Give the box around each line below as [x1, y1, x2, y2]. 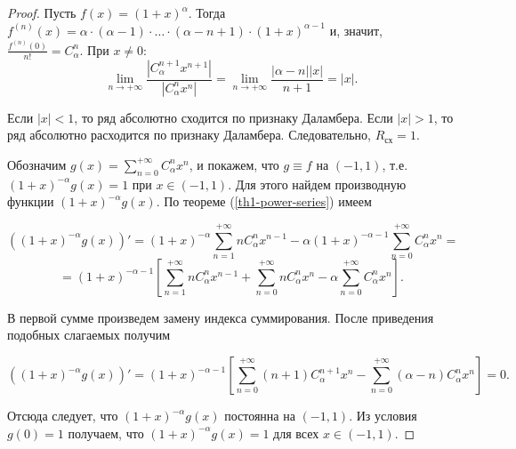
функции [7, 192, 54, 211]
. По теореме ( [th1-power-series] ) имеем [156, 192, 372, 211]
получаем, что [68, 423, 144, 442]
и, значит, [329, 20, 383, 39]
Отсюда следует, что [7, 406, 118, 425]
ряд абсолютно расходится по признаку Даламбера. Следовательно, [7, 125, 371, 144]
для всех [273, 423, 319, 442]
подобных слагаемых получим [7, 325, 171, 344]
